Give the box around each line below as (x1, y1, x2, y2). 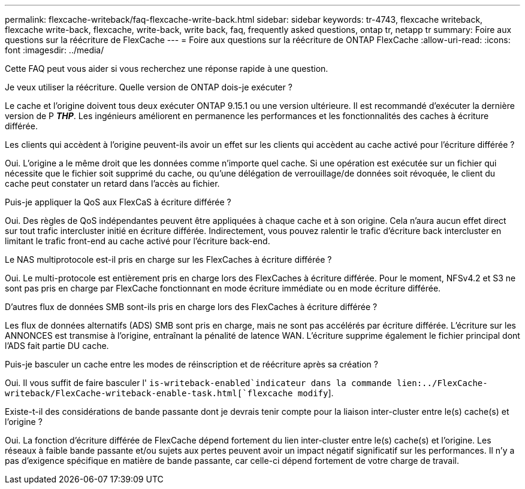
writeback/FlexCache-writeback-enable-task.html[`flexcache (5, 388, 293, 398)
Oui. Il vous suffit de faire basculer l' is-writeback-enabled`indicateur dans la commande (5, 378, 392, 388)
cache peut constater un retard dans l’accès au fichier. (5, 178, 220, 189)
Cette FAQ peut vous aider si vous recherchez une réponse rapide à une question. (5, 63, 328, 74)
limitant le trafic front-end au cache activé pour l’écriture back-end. (5, 236, 270, 246)
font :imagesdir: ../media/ (5, 45, 104, 55)
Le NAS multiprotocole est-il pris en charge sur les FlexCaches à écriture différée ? (5, 254, 332, 265)
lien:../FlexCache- (396, 378, 488, 388)
